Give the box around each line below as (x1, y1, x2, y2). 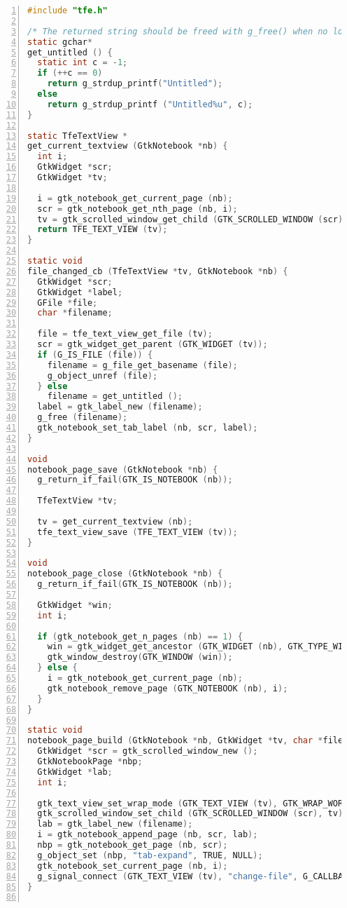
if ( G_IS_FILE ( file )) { (37, 349, 153, 360)
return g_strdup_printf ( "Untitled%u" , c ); (47, 99, 253, 109)
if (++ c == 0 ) (37, 68, 103, 79)
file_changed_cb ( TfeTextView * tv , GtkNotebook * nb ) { (27, 266, 288, 276)
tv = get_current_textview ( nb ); (37, 516, 193, 527)
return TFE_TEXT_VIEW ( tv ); (37, 224, 168, 235)
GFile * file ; (37, 297, 98, 308)
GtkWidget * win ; (37, 599, 113, 610)
